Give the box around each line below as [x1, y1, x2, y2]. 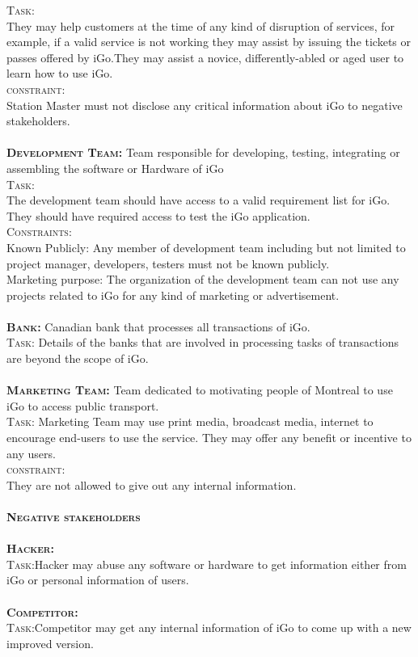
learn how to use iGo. [6, 65, 113, 82]
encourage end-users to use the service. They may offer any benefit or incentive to [6, 429, 412, 446]
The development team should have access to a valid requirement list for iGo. [6, 192, 391, 208]
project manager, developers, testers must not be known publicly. [6, 255, 330, 272]
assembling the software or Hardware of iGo [6, 159, 224, 176]
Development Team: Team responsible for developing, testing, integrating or [6, 144, 400, 161]
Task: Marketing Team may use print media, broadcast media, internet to [6, 413, 374, 430]
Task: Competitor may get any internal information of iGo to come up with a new [6, 619, 412, 636]
